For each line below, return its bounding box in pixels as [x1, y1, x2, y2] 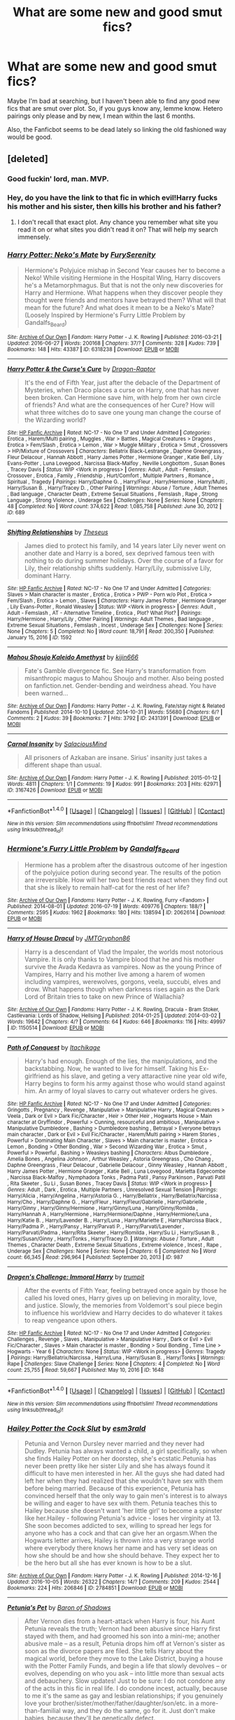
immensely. [17, 232, 51, 241]
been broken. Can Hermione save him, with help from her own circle [24, 393, 222, 401]
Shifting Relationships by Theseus [7, 528, 108, 536]
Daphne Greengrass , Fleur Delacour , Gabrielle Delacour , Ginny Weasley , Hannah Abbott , [7, 1162, 227, 1169]
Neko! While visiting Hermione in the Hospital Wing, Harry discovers [24, 273, 221, 281]
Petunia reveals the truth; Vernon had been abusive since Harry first [24, 1625, 221, 1633]
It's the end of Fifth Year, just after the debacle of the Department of [24, 378, 221, 387]
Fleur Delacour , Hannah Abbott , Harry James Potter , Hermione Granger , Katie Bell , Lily [7, 453, 222, 460]
